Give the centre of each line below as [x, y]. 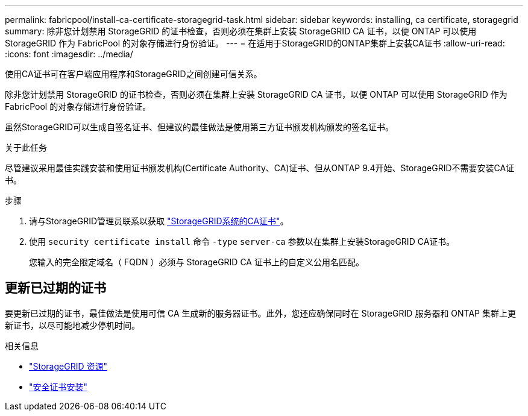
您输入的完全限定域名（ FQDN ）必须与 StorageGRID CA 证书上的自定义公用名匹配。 [196, 262]
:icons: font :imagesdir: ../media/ [69, 54]
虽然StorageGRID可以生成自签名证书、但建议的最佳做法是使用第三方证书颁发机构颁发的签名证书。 [200, 127]
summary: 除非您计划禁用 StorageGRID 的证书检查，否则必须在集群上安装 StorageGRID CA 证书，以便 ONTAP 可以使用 [241, 31]
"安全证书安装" [58, 386]
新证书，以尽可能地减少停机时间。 [72, 325]
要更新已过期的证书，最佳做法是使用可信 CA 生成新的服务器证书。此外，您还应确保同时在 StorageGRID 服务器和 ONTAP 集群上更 [260, 313]
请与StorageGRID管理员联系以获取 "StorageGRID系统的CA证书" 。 [159, 221]
